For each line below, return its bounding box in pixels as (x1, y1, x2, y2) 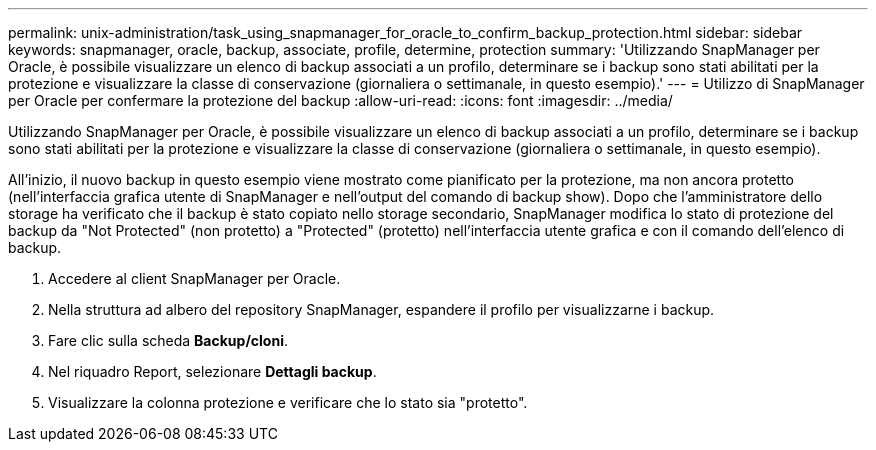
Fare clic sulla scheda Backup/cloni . (48, 332, 288, 349)
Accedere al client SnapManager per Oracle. (48, 270, 341, 287)
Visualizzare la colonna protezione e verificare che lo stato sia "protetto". (48, 394, 528, 411)
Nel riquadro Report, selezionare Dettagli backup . (48, 363, 377, 380)
